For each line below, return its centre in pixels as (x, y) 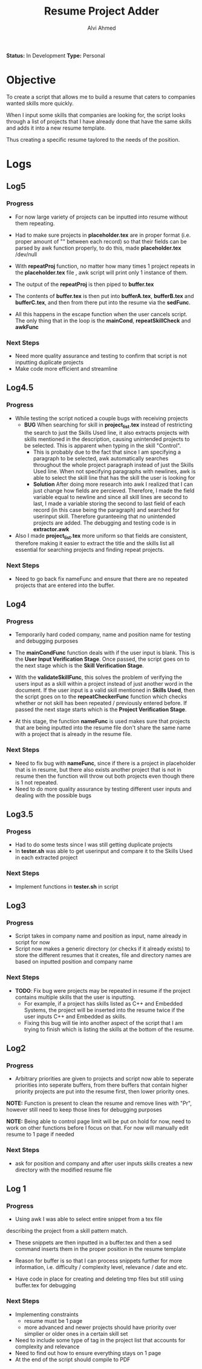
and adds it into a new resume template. (56, 128)
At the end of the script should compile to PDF (73, 1359)
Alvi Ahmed (102, 28)
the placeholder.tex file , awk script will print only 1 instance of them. (101, 272)
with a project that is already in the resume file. (73, 734)
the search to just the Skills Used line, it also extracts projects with (106, 433)
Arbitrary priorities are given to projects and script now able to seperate (104, 1079)
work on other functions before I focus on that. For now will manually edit (97, 1128)
